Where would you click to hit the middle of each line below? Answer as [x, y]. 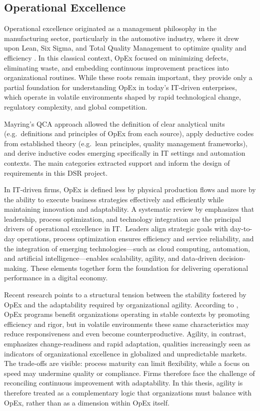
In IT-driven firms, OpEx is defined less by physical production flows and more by [130, 189]
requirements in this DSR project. [56, 172]
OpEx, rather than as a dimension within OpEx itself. [87, 402]
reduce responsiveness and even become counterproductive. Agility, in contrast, [125, 334]
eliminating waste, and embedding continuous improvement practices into [116, 67]
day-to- [241, 229]
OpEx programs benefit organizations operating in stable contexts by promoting [127, 314]
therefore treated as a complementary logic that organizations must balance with [128, 392]
